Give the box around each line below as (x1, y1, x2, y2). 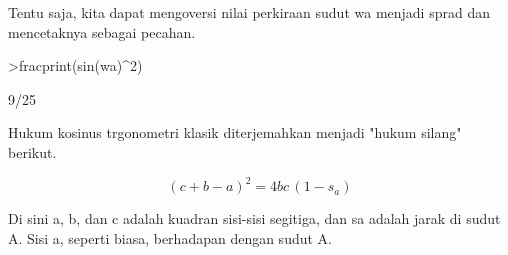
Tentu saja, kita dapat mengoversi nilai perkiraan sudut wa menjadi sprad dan (8, 2, 490, 22)
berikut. (8, 141, 57, 162)
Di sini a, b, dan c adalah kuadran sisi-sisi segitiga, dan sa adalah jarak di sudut (8, 208, 501, 229)
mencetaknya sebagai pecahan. (8, 21, 196, 42)
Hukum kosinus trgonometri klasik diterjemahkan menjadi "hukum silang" (8, 122, 462, 143)
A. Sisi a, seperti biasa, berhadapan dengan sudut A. (8, 227, 332, 248)
